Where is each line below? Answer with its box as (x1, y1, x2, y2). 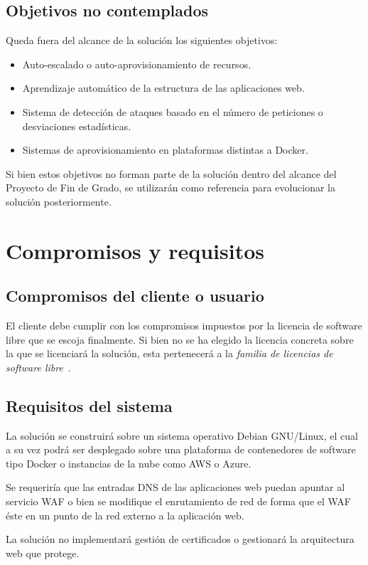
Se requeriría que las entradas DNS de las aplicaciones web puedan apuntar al (6, 480, 345, 495)
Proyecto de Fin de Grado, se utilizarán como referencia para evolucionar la (6, 180, 336, 195)
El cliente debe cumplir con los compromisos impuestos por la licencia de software (6, 318, 362, 333)
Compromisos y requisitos (6, 236, 265, 265)
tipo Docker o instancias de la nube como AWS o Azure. (6, 455, 251, 470)
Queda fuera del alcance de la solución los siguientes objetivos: (6, 33, 278, 48)
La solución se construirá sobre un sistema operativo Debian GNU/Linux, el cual (6, 428, 358, 443)
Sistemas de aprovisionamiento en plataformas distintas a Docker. (22, 142, 308, 157)
